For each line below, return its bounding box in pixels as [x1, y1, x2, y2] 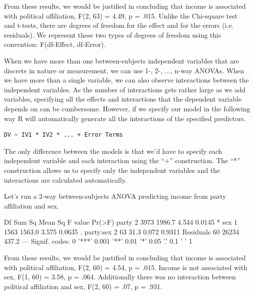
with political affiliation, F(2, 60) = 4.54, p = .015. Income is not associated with [4, 262, 248, 272]
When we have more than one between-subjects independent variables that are [4, 55, 239, 65]
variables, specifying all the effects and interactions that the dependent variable [4, 94, 242, 104]
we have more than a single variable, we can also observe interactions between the [4, 75, 249, 85]
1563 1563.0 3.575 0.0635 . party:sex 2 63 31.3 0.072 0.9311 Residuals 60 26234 [4, 226, 239, 236]
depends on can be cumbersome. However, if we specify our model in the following [4, 103, 250, 113]
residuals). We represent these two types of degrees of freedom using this [4, 29, 221, 40]
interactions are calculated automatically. [4, 174, 127, 185]
